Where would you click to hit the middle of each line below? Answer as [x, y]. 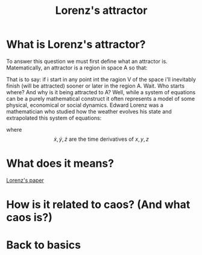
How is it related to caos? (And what [98, 205]
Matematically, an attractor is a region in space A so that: [77, 68]
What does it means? [60, 163]
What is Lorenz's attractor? [76, 44]
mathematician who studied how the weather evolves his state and [89, 111]
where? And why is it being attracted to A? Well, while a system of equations [101, 92]
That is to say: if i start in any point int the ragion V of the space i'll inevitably [101, 79]
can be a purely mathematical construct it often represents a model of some [100, 98]
